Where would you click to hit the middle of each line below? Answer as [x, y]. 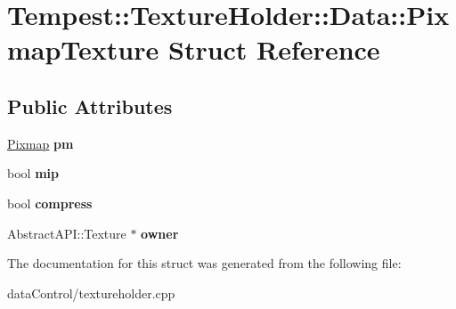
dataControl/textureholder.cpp [91, 293]
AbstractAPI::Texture [67, 233]
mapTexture [83, 49]
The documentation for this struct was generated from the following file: [204, 263]
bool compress [50, 203]
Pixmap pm [41, 143]
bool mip [33, 173]
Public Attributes [90, 106]
